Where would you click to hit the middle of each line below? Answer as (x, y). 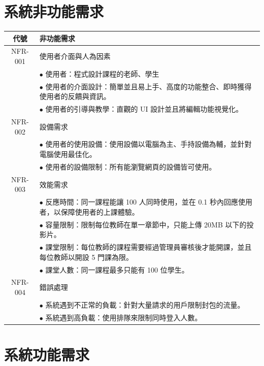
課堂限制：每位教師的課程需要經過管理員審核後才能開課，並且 (148, 247)
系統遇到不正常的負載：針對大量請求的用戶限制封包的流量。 (145, 304)
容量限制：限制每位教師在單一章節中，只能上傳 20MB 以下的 (146, 224)
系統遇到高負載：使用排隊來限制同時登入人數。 (124, 317)
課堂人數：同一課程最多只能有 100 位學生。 (117, 269)
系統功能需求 (47, 354)
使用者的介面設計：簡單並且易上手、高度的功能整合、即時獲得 (148, 86)
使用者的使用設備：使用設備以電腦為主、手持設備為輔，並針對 (148, 144)
